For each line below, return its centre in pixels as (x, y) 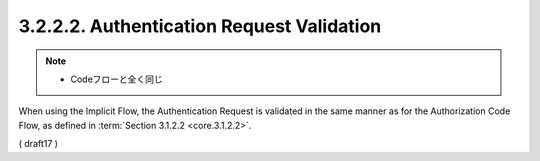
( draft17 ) (38, 144)
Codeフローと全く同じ (117, 79)
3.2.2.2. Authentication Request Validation (200, 26)
